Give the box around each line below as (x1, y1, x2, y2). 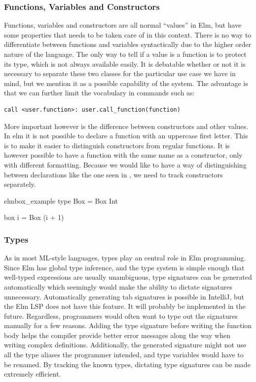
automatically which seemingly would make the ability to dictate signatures (4, 281, 233, 292)
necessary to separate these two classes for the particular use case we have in (4, 68, 236, 79)
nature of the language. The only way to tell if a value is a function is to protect (4, 49, 247, 59)
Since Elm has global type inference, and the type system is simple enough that (4, 262, 245, 272)
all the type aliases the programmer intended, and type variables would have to (4, 349, 244, 360)
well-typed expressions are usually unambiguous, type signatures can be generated (4, 272, 252, 282)
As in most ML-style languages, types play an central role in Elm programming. (4, 253, 246, 263)
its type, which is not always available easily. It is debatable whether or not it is (4, 58, 246, 69)
